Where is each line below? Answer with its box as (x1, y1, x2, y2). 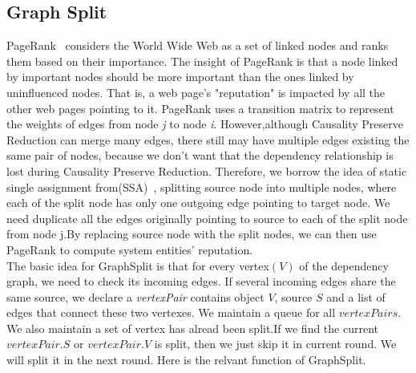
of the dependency (299, 257, 389, 274)
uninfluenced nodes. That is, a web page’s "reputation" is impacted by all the (6, 83, 386, 100)
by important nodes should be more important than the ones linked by (6, 68, 354, 85)
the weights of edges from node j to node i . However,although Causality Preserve (6, 116, 403, 132)
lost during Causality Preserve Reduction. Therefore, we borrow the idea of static (6, 162, 407, 179)
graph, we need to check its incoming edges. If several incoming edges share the (6, 273, 396, 290)
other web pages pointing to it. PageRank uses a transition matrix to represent (6, 99, 394, 116)
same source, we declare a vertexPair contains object (6, 288, 265, 305)
